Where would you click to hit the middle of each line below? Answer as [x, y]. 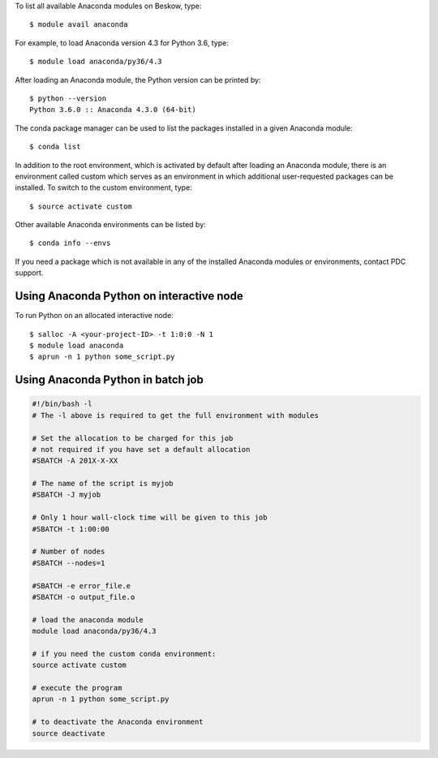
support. [29, 273]
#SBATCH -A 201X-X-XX [75, 461]
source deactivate [69, 733]
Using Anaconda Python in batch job [109, 380]
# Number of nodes [69, 551]
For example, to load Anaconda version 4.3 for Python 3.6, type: [122, 43]
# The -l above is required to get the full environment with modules [176, 415]
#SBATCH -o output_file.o [84, 597]
